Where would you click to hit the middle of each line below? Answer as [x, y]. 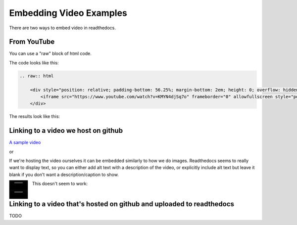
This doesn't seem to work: [60, 184]
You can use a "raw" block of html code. [50, 54]
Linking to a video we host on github [66, 131]
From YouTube [32, 42]
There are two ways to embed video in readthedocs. [62, 28]
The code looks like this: [34, 62]
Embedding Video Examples [68, 13]
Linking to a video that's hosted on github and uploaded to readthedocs [122, 204]
